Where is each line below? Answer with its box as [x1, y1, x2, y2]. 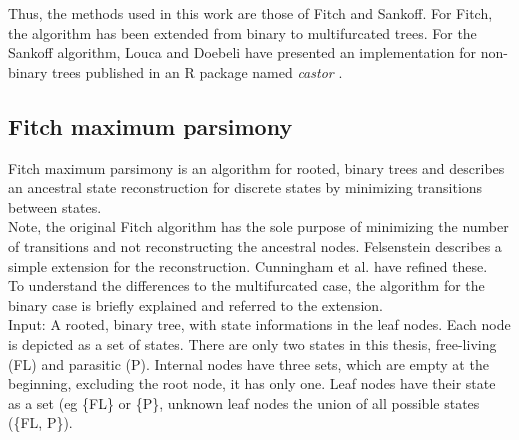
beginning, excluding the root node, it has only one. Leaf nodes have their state [8, 373, 496, 394]
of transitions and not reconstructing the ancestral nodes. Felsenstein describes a [8, 235, 502, 256]
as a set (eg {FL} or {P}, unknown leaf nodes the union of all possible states [8, 392, 480, 413]
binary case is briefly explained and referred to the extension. [8, 294, 383, 315]
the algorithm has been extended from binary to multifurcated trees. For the [8, 22, 477, 43]
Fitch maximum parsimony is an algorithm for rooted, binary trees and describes [8, 157, 505, 178]
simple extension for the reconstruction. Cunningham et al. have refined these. [8, 255, 488, 276]
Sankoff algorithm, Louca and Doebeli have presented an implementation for [8, 42, 477, 63]
